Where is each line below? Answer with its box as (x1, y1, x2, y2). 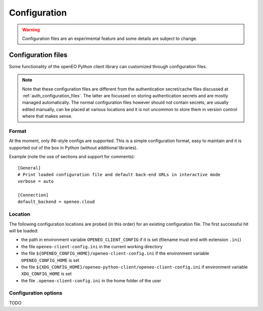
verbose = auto (18, 179, 54, 184)
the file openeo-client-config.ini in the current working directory (21, 243, 163, 249)
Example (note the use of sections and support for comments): (9, 154, 135, 160)
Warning (22, 27, 40, 33)
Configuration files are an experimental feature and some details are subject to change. (22, 36, 197, 41)
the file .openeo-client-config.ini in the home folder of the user (21, 277, 162, 283)
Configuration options (9, 290, 63, 296)
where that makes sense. (22, 113, 73, 119)
